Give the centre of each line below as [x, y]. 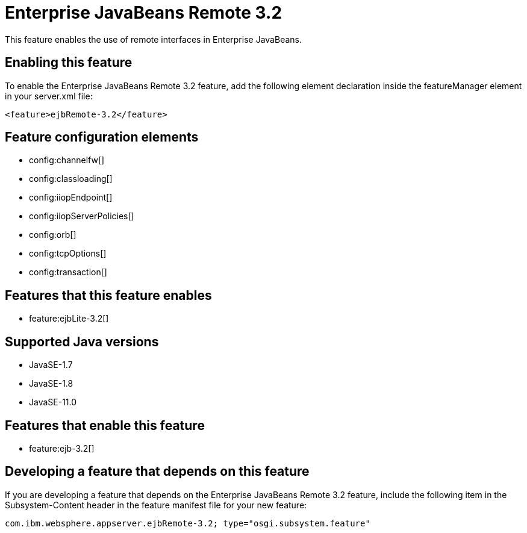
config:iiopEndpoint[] [71, 198]
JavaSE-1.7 [51, 365]
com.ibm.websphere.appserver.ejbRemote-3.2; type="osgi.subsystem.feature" [188, 523]
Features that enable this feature [105, 425]
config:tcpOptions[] [68, 254]
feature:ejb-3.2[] [62, 448]
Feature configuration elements [102, 137]
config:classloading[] [71, 179]
